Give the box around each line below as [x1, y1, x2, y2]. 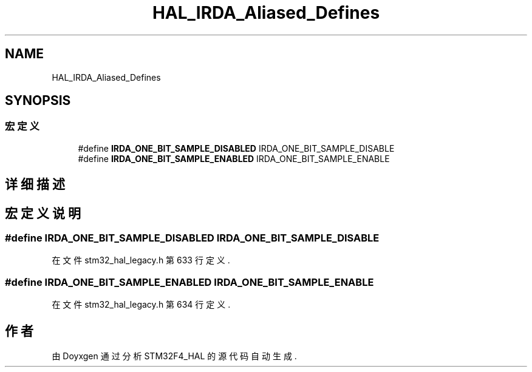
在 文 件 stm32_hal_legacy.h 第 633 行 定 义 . [52, 255, 230, 266]
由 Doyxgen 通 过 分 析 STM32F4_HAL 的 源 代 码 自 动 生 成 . [52, 351, 297, 362]
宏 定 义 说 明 [5, 205, 81, 221]
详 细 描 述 [5, 177, 65, 192]
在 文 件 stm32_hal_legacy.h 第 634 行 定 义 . [52, 299, 231, 310]
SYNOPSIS [5, 93, 71, 109]
